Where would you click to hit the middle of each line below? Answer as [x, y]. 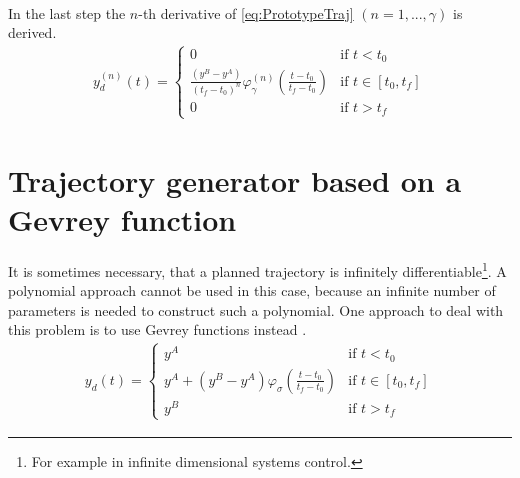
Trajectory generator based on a [235, 179]
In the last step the [67, 12]
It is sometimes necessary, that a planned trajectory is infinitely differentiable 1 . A [257, 269]
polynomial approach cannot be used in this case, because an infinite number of [252, 290]
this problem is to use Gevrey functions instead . [157, 329]
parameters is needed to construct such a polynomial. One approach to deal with [256, 309]
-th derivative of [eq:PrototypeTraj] [246, 12]
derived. [32, 32]
